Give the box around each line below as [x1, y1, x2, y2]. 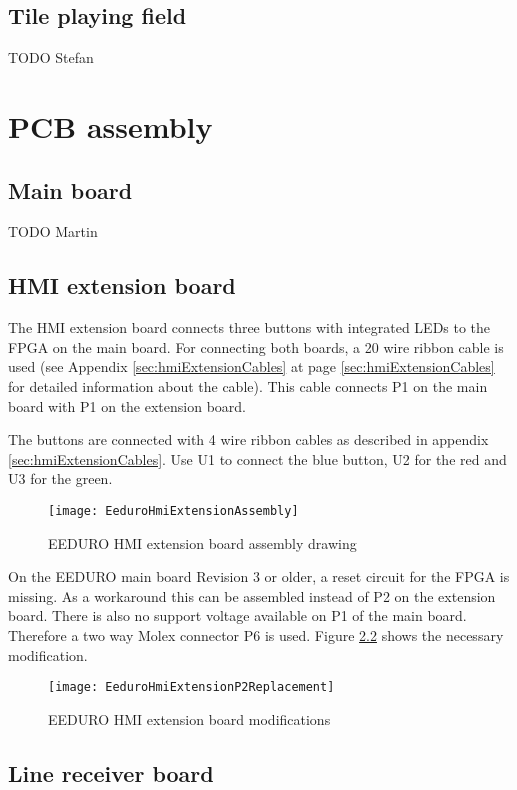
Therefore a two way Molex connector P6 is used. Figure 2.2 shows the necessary [8, 624, 504, 645]
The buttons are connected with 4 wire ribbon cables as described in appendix [8, 429, 489, 450]
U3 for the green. [8, 468, 113, 489]
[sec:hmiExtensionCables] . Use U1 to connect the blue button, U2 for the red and [8, 448, 507, 469]
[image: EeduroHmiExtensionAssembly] [48, 503, 299, 518]
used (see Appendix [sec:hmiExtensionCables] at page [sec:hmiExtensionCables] [8, 356, 495, 377]
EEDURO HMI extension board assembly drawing [48, 532, 357, 553]
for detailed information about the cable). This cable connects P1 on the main [8, 375, 488, 396]
